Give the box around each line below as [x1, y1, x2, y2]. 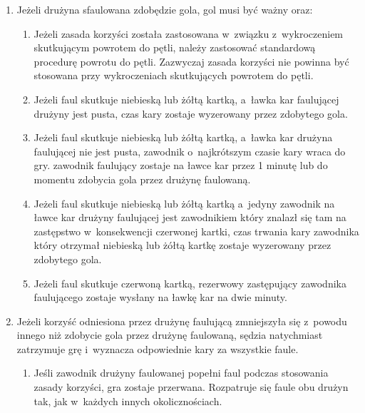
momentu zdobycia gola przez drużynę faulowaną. [34, 171, 251, 186]
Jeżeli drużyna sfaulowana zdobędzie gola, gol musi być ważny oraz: [16, 2, 313, 16]
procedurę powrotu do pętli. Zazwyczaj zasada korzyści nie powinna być [34, 53, 349, 68]
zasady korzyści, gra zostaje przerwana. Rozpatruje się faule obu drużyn [34, 379, 349, 394]
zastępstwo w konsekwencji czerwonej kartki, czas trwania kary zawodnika [34, 223, 359, 238]
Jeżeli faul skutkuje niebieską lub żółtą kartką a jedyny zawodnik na [34, 195, 335, 210]
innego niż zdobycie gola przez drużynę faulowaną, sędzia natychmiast [16, 327, 323, 342]
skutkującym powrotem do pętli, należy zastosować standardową [34, 40, 316, 55]
